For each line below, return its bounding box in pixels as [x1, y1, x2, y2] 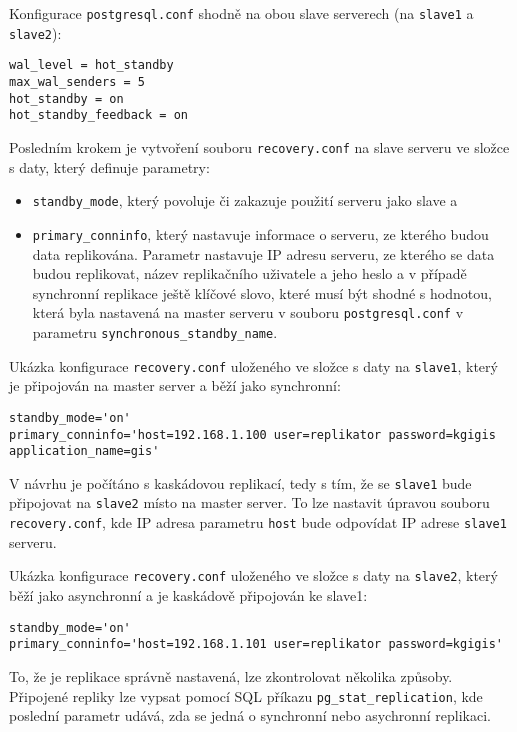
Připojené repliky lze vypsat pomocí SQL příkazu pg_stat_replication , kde [9, 685, 483, 706]
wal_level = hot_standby [9, 58, 174, 73]
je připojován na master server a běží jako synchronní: [9, 375, 341, 396]
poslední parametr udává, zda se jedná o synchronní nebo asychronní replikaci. [9, 705, 491, 726]
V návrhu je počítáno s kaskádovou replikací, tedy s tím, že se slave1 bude [9, 472, 472, 493]
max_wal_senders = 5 [9, 74, 146, 89]
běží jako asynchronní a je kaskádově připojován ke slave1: [9, 585, 368, 606]
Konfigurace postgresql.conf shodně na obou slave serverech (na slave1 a [9, 3, 474, 23]
